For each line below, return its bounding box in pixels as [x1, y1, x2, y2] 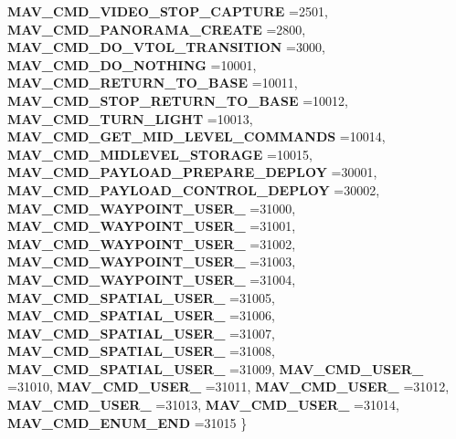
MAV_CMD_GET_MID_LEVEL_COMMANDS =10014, [7, 127, 386, 146]
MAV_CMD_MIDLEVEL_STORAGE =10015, [7, 144, 313, 163]
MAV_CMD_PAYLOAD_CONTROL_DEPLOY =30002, [7, 180, 380, 199]
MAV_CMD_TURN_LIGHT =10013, [7, 109, 253, 128]
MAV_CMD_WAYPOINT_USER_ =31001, [7, 216, 296, 235]
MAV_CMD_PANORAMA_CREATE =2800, [7, 19, 306, 38]
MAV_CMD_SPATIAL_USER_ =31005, [7, 287, 275, 307]
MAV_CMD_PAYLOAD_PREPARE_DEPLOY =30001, [7, 162, 377, 182]
